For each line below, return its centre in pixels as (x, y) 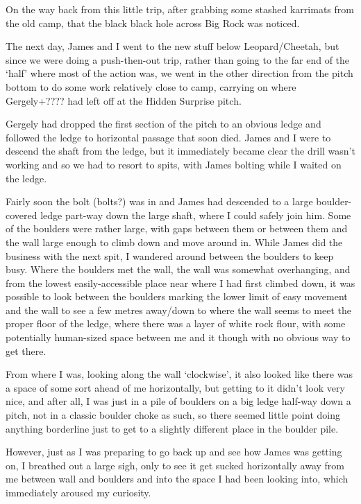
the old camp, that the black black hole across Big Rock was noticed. (153, 23)
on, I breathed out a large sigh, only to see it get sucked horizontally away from (175, 465)
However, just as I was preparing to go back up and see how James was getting (174, 452)
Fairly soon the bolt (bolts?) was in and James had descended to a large (159, 201)
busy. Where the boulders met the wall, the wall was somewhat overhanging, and (178, 269)
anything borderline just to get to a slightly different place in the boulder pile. (172, 428)
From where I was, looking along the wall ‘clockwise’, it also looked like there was (179, 374)
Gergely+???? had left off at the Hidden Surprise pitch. (124, 100)
